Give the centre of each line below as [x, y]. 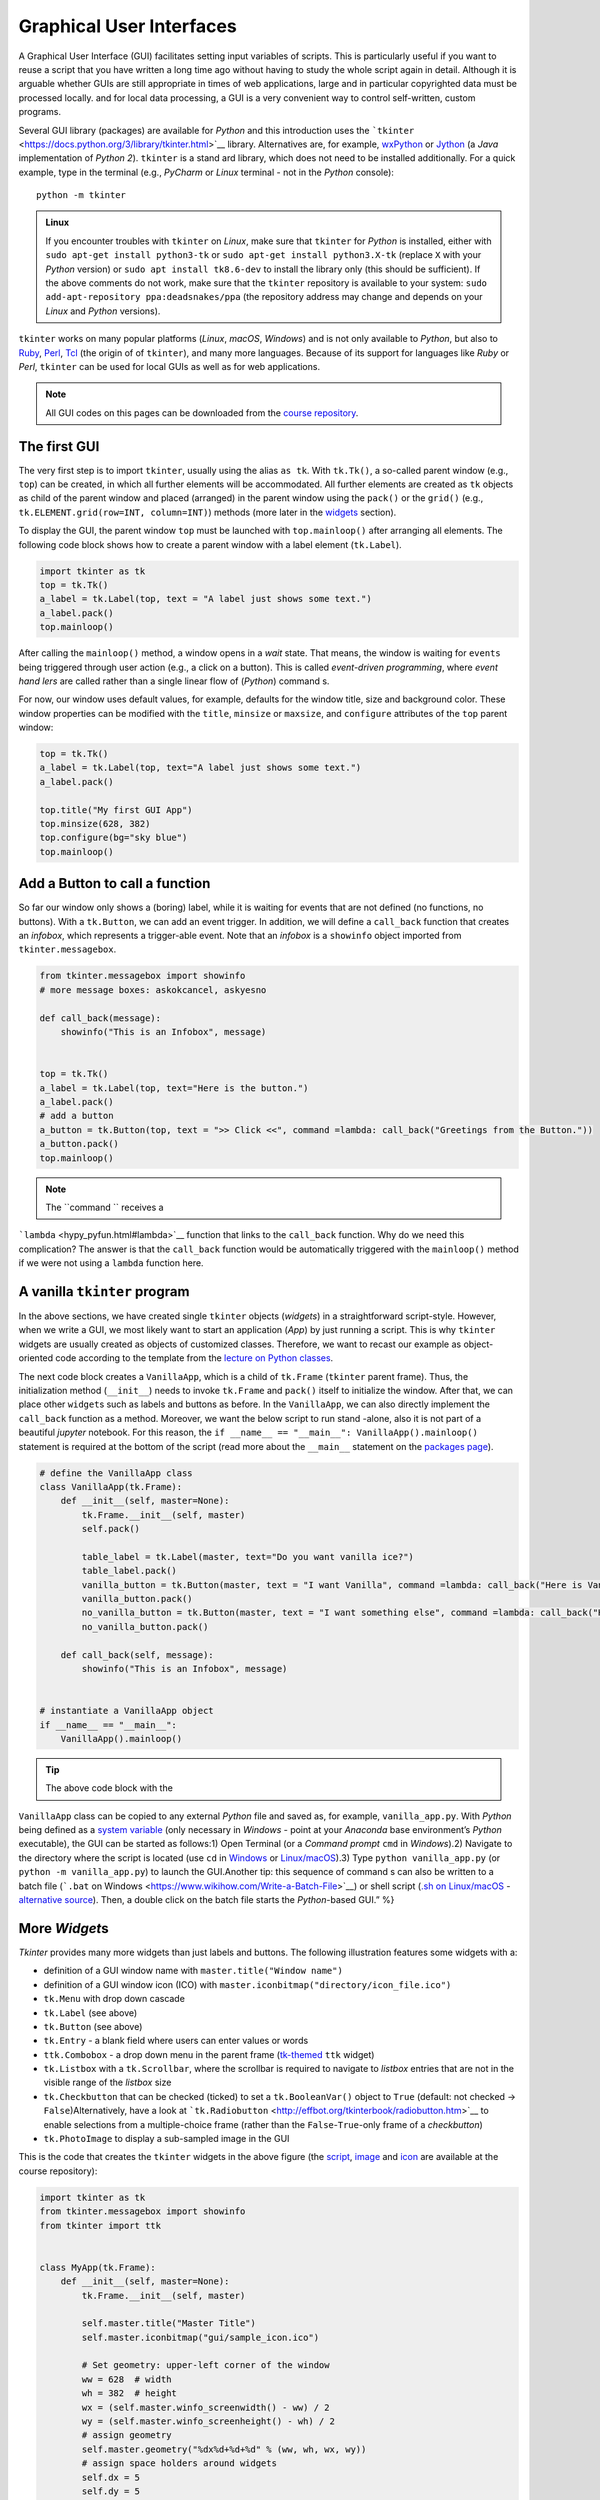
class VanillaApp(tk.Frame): [111, 1486]
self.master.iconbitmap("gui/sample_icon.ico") [200, 2337]
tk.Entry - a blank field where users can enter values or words [176, 2041]
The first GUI [59, 446]
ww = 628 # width [126, 2379]
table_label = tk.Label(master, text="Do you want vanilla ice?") [248, 1556]
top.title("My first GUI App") [116, 809]
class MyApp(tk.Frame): [98, 2267]
